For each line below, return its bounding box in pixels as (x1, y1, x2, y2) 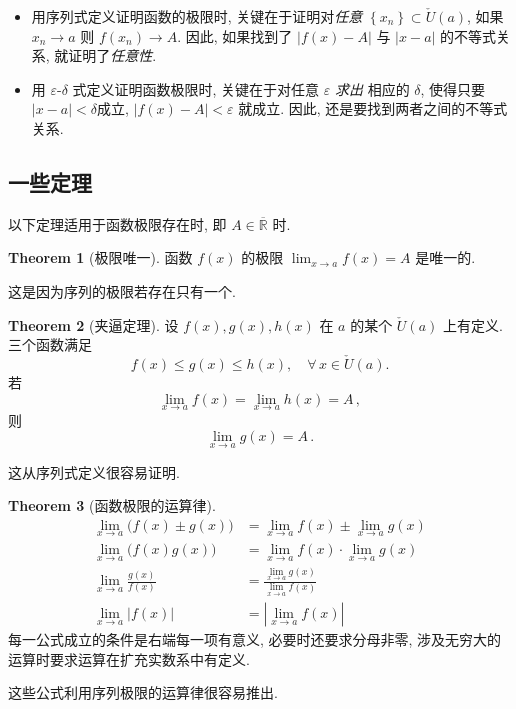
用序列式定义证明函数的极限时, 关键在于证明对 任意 (31, 6, 363, 26)
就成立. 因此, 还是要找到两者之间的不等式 (238, 98, 508, 119)
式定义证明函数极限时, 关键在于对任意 (72, 78, 320, 99)
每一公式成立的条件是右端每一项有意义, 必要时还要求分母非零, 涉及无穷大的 (8, 629, 502, 650)
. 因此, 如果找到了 (177, 25, 293, 46)
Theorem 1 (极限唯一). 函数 (8, 247, 193, 268)
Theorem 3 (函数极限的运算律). (8, 495, 216, 516)
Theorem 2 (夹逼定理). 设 (8, 314, 179, 335)
